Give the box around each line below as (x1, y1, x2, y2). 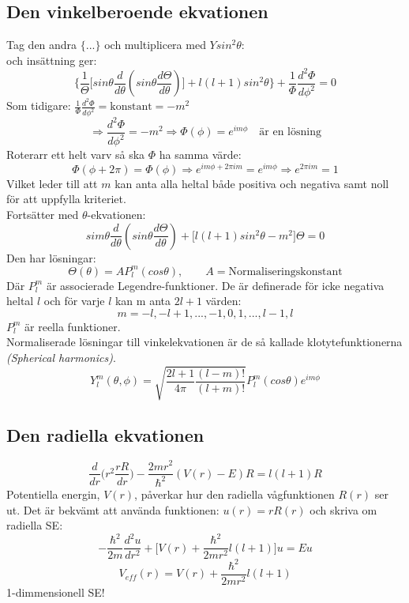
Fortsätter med (6, 206, 79, 223)
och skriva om (310, 501, 377, 518)
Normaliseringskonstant (228, 266, 343, 277)
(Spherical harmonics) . (6, 349, 116, 366)
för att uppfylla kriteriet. (6, 190, 126, 207)
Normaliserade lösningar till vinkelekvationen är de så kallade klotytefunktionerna (6, 334, 403, 350)
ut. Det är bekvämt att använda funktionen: (6, 501, 220, 518)
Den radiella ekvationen (6, 422, 204, 447)
